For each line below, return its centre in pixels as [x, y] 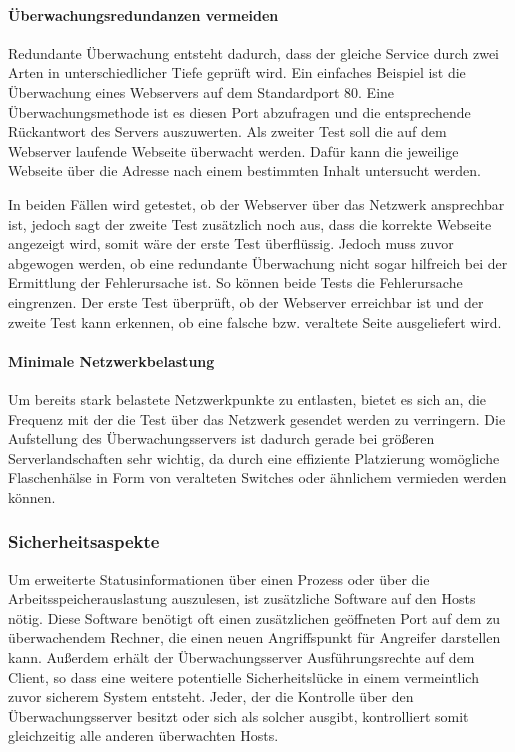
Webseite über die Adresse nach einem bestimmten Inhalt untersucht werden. [245, 170]
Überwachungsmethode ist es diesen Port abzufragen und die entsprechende [239, 111]
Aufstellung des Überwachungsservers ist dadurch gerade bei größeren [221, 438]
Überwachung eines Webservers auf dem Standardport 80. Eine [201, 91]
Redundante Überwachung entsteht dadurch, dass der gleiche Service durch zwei [253, 52]
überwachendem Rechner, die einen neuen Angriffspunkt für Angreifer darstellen [254, 637]
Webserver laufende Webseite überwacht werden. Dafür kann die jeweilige [233, 150]
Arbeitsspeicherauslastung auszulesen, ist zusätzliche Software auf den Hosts [242, 598]
